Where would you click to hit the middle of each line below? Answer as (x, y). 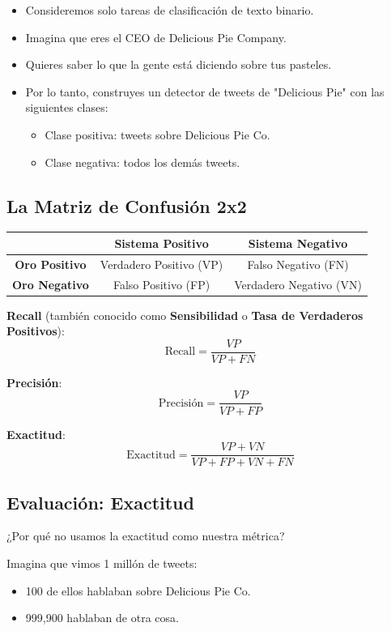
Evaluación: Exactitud (100, 502)
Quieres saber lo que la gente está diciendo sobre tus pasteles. (178, 64)
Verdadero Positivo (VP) (161, 264)
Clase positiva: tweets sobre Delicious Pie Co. (157, 134)
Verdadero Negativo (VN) (298, 284)
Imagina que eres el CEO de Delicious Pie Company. (156, 37)
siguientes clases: (67, 107)
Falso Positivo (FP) (161, 284)
